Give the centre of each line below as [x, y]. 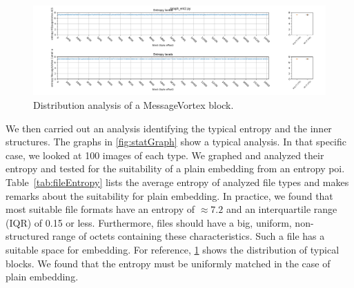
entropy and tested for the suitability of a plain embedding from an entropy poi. [175, 168]
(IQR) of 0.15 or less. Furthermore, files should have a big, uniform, [149, 222]
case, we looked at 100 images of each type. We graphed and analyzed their [165, 155]
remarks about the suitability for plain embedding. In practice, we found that [169, 195]
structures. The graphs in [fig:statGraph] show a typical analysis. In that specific [176, 142]
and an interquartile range [282, 209]
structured [28, 236]
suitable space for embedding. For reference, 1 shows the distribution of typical [173, 249]
